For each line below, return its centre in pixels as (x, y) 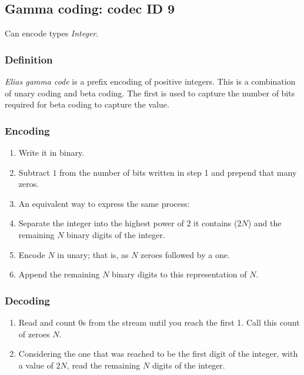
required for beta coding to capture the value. (87, 104)
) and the (265, 223)
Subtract (34, 172)
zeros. (29, 184)
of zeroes (34, 334)
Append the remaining (59, 274)
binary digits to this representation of (179, 274)
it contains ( (216, 223)
